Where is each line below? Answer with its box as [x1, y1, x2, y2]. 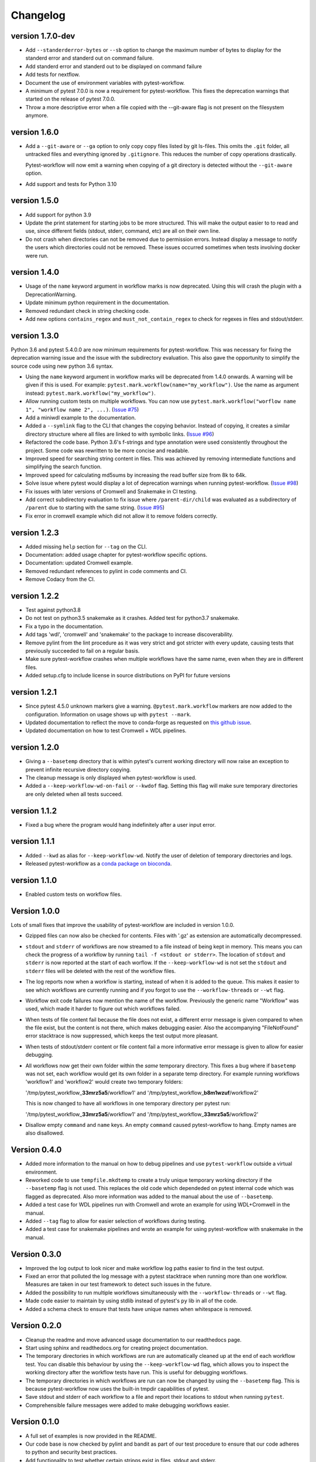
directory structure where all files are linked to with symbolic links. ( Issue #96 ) [25, 430, 215, 437]
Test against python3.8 [25, 606, 81, 613]
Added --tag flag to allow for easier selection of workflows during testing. [25, 1218, 206, 1225]
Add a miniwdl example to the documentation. [25, 414, 136, 421]
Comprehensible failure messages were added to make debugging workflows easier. [25, 1401, 230, 1409]
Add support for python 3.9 [25, 211, 92, 218]
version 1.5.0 [11, 196, 59, 206]
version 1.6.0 [11, 127, 59, 137]
